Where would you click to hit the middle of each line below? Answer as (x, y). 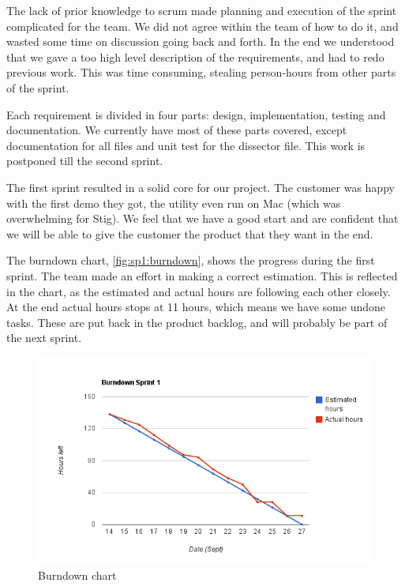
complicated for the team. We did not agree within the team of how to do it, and (202, 26)
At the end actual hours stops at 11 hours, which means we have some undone (196, 307)
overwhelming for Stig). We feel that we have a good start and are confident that (202, 218)
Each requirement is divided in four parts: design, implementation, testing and (196, 114)
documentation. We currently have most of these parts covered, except (177, 130)
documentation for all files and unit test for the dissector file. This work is (186, 145)
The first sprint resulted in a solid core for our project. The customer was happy (201, 187)
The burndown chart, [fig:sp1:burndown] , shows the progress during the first (191, 260)
